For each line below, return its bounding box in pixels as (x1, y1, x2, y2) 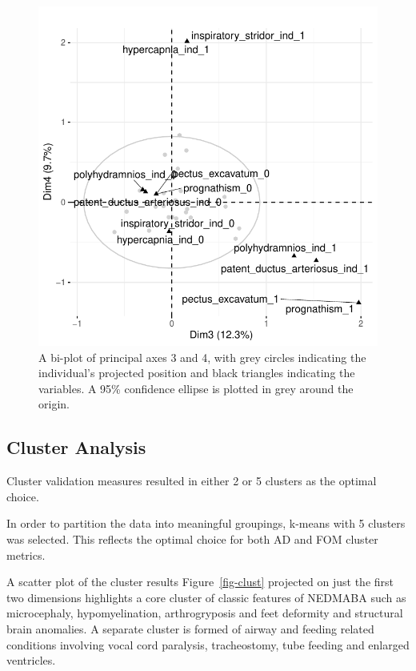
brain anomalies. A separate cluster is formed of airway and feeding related (6, 620, 374, 637)
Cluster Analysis (6, 435, 146, 460)
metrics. (6, 546, 46, 563)
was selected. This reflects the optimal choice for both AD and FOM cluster (6, 530, 378, 547)
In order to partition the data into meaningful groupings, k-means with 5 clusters (6, 515, 406, 532)
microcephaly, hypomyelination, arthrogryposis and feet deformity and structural (6, 605, 403, 621)
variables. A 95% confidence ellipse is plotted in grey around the (38, 380, 354, 396)
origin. (38, 396, 70, 412)
